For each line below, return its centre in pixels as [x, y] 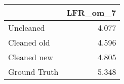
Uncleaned [27, 28]
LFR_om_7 [91, 12]
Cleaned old [29, 42]
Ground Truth [33, 72]
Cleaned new [31, 57]
